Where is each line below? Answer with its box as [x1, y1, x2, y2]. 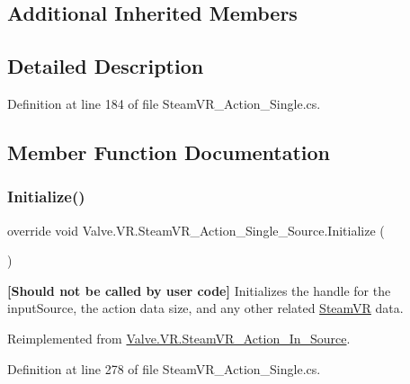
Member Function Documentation [7, 138, 331, 165]
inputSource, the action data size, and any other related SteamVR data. [7, 299, 404, 317]
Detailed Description [7, 52, 204, 80]
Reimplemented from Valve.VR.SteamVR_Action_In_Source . [7, 328, 351, 347]
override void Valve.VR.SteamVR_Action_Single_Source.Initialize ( [7, 220, 385, 239]
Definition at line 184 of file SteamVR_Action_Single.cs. [7, 94, 321, 112]
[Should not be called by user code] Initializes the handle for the [7, 281, 391, 299]
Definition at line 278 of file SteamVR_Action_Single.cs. [7, 359, 321, 378]
